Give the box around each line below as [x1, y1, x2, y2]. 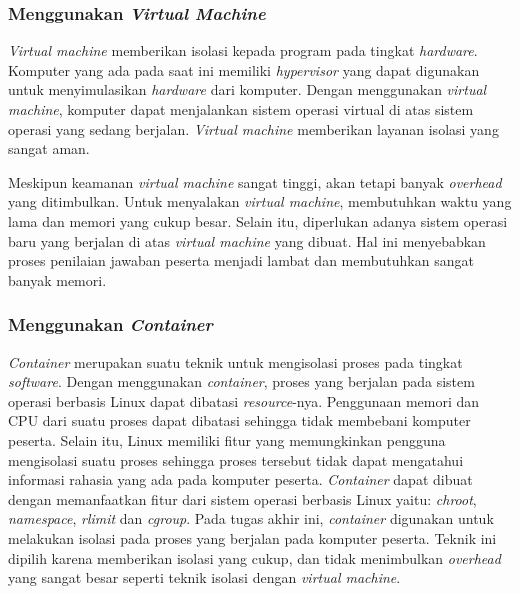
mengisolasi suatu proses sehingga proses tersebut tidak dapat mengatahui [8, 449, 464, 470]
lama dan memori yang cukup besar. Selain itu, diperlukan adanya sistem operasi [8, 210, 508, 231]
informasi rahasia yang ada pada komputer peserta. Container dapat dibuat [8, 469, 473, 490]
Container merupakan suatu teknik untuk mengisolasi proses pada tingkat [8, 351, 463, 372]
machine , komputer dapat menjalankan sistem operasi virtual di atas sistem [8, 99, 474, 119]
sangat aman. [8, 138, 90, 159]
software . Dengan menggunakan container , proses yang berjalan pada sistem [8, 371, 475, 392]
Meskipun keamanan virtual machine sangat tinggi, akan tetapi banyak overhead [8, 171, 502, 192]
